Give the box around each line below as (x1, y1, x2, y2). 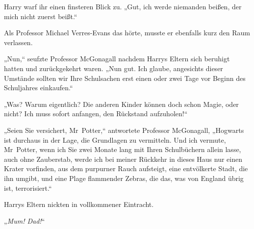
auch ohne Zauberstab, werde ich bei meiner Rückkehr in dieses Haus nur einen (4, 153, 243, 164)
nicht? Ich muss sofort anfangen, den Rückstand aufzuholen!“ (4, 108, 188, 119)
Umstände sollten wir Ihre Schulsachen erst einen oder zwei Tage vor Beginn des (4, 73, 246, 83)
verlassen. (4, 37, 33, 47)
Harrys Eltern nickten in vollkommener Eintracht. (4, 199, 154, 209)
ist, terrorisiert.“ (4, 182, 52, 193)
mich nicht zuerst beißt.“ (4, 11, 77, 21)
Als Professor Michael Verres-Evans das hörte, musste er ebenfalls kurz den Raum (4, 27, 251, 38)
